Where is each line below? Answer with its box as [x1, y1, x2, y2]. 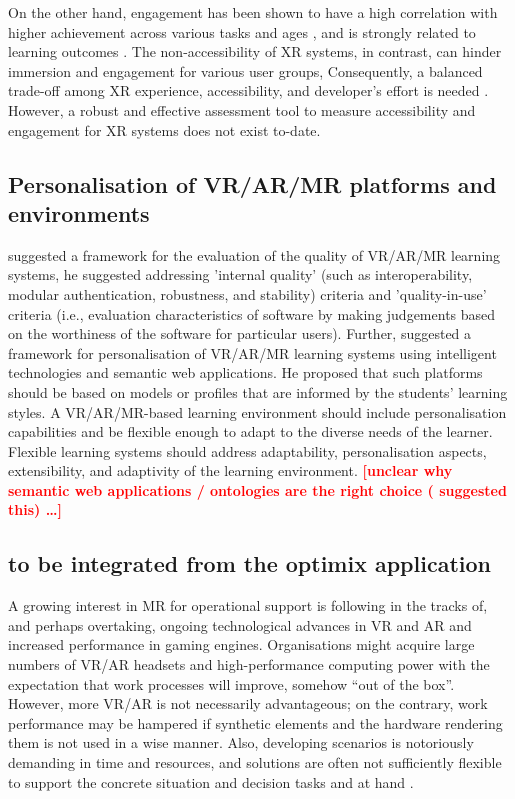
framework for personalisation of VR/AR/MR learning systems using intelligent [8, 342, 497, 363]
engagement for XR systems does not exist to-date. [8, 119, 321, 140]
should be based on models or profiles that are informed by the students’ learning [8, 381, 508, 402]
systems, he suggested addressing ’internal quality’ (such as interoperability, [8, 264, 473, 285]
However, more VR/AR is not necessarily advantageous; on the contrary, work [8, 693, 488, 714]
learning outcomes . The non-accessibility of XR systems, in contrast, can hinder [8, 41, 502, 62]
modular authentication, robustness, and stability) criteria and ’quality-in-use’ [8, 283, 487, 304]
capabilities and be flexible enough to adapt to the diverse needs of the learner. [8, 421, 493, 442]
